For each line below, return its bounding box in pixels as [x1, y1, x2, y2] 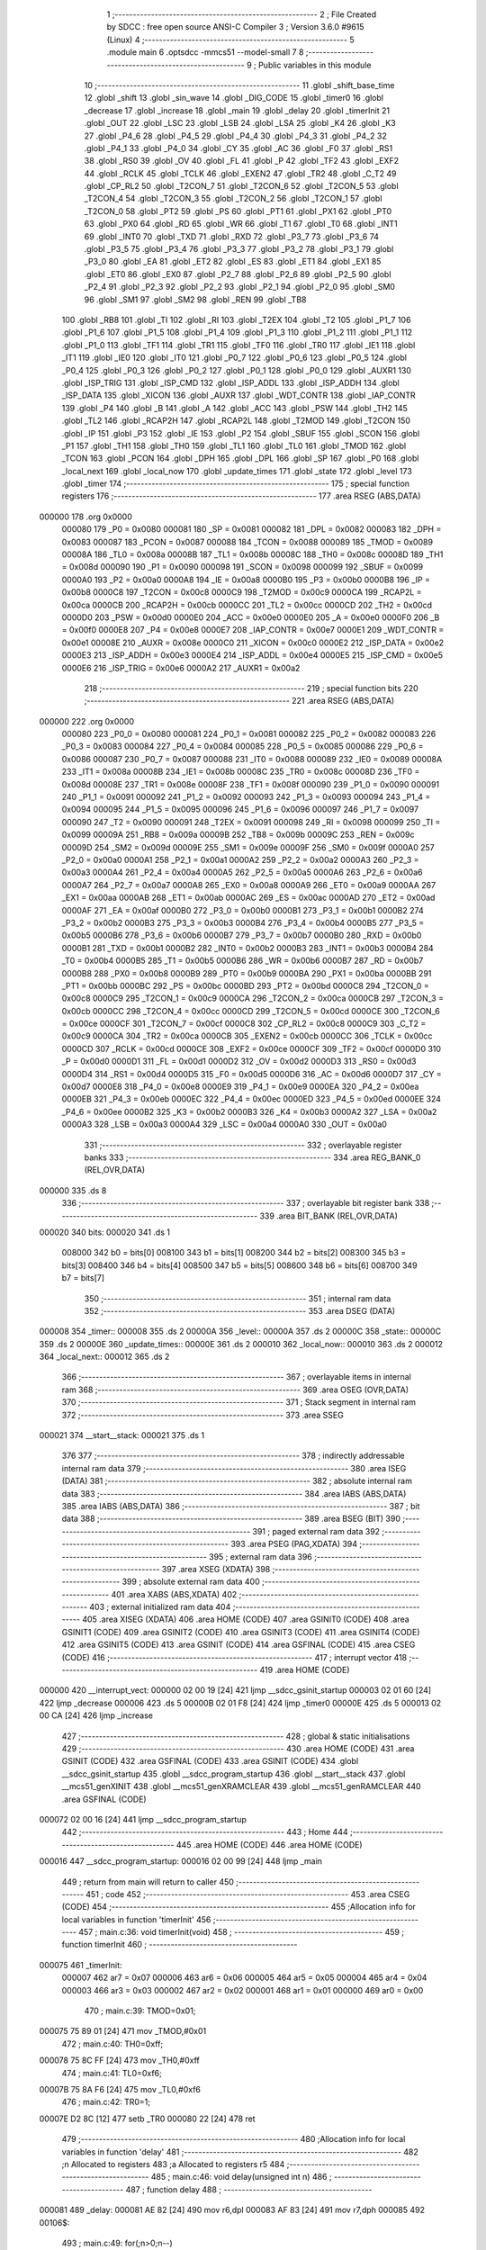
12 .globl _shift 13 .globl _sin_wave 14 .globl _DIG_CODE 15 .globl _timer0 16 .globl [84, 93, 384, 103]
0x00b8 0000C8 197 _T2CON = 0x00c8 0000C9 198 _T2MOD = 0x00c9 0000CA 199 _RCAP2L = [61, 587, 422, 598]
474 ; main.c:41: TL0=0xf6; [61, 2067, 162, 2078]
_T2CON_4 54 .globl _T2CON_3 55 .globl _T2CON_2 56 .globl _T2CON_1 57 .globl [84, 193, 382, 204]
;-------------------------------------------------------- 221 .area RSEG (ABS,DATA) [84, 696, 395, 706]
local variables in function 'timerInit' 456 [61, 1913, 211, 1925]
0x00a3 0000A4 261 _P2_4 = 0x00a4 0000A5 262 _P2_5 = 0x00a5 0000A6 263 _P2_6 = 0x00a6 [61, 867, 423, 877]
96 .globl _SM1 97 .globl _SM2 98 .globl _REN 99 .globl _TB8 [84, 293, 307, 305]
